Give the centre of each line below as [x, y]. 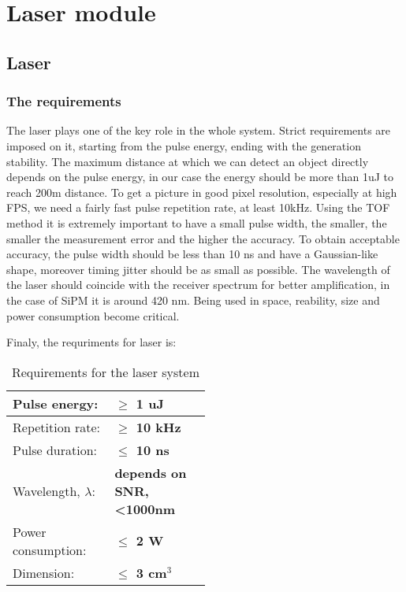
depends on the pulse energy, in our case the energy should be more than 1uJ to [200, 177]
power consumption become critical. [93, 315]
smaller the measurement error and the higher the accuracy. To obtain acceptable [203, 238]
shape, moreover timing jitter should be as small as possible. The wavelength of [198, 269]
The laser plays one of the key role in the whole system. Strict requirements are [199, 130]
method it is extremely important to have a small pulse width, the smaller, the [197, 222]
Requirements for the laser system [105, 372]
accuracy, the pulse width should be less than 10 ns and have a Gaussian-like [192, 254]
